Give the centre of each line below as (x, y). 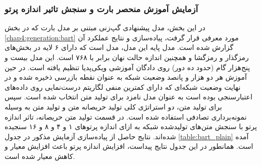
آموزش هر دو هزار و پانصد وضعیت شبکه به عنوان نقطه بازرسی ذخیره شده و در (126, 77)
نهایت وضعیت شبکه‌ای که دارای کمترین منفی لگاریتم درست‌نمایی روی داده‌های (123, 87)
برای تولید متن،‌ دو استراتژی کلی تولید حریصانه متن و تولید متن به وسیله (113, 106)
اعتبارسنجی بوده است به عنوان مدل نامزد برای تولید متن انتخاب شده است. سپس (128, 97)
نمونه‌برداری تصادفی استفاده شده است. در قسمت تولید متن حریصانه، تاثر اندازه (126, 116)
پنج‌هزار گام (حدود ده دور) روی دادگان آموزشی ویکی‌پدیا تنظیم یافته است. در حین (127, 67)
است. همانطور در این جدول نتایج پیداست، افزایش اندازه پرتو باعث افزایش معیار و (129, 146)
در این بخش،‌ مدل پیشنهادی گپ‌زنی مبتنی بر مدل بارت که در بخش (105, 27)
